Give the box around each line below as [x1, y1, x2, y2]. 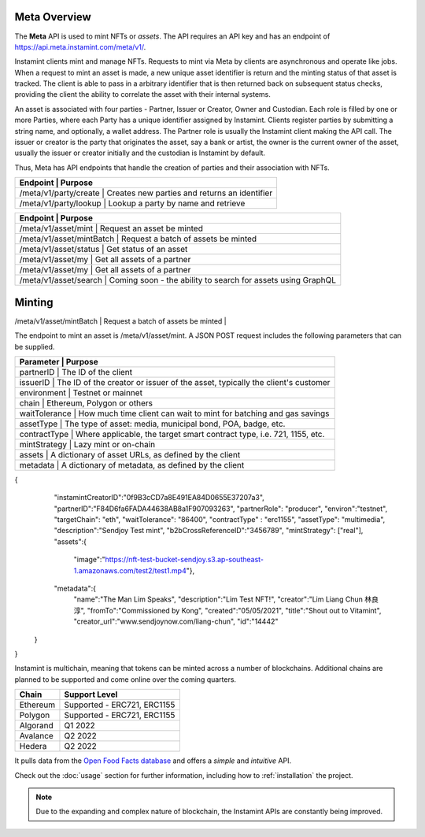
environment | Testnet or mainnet [19, 387, 143, 398]
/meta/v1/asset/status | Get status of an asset [19, 244, 188, 255]
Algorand [19, 720, 54, 731]
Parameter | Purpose [19, 356, 98, 367]
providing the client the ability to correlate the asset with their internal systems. [14, 90, 272, 99]
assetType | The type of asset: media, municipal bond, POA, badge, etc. [19, 418, 286, 429]
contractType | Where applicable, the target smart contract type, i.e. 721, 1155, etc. [19, 428, 325, 439]
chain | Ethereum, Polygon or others [19, 398, 153, 409]
